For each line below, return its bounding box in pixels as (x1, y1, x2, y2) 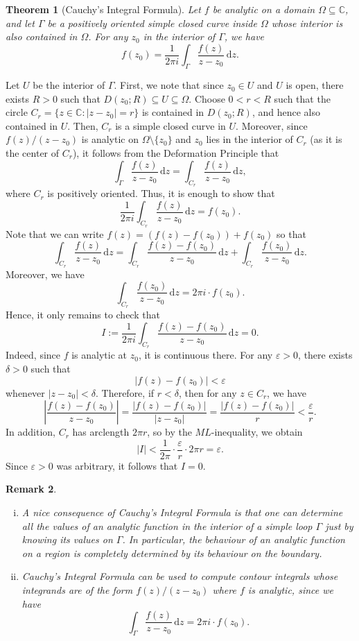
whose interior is (271, 15, 343, 30)
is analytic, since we (247, 582, 333, 597)
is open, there (286, 78, 344, 92)
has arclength (72, 425, 130, 439)
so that (277, 226, 306, 241)
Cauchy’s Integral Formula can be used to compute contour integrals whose (21, 569, 338, 583)
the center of (6, 146, 60, 160)
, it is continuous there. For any (138, 348, 273, 362)
